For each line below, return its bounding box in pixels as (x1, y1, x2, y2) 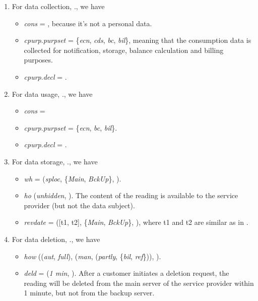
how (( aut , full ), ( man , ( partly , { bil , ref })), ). (24, 251, 161, 261)
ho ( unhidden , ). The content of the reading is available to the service (24, 190, 238, 201)
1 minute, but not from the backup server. (24, 287, 155, 298)
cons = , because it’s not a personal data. (24, 18, 152, 28)
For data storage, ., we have (12, 156, 98, 166)
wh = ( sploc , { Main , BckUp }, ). (24, 173, 121, 184)
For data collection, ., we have (12, 1, 105, 11)
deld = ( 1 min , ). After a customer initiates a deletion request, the (24, 268, 229, 278)
